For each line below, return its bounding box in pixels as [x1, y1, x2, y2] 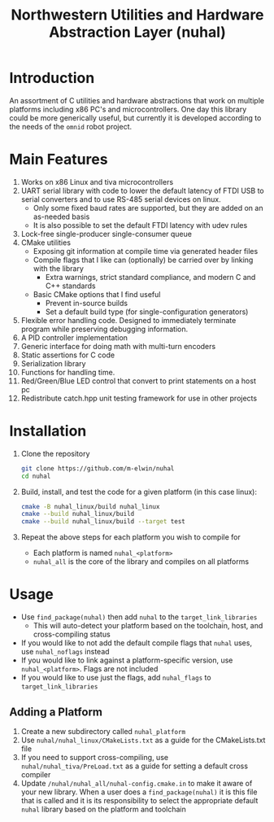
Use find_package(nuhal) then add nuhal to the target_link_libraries [20, 612, 258, 622]
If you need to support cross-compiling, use [20, 752, 169, 762]
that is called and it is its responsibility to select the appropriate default [20, 795, 259, 805]
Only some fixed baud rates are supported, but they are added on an [33, 203, 263, 212]
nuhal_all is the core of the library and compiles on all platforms [33, 557, 250, 566]
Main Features [9, 151, 108, 168]
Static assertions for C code [20, 350, 115, 360]
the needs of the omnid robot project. [9, 121, 133, 131]
